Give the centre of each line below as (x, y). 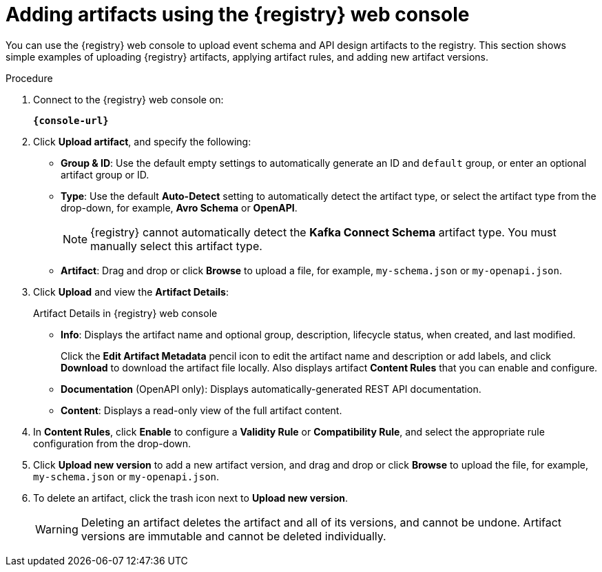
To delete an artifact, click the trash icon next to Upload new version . (190, 498)
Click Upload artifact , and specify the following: (142, 141)
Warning (57, 529)
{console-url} (71, 120)
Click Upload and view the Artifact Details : (131, 292)
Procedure (29, 78)
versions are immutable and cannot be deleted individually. (233, 536)
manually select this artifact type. (176, 246)
